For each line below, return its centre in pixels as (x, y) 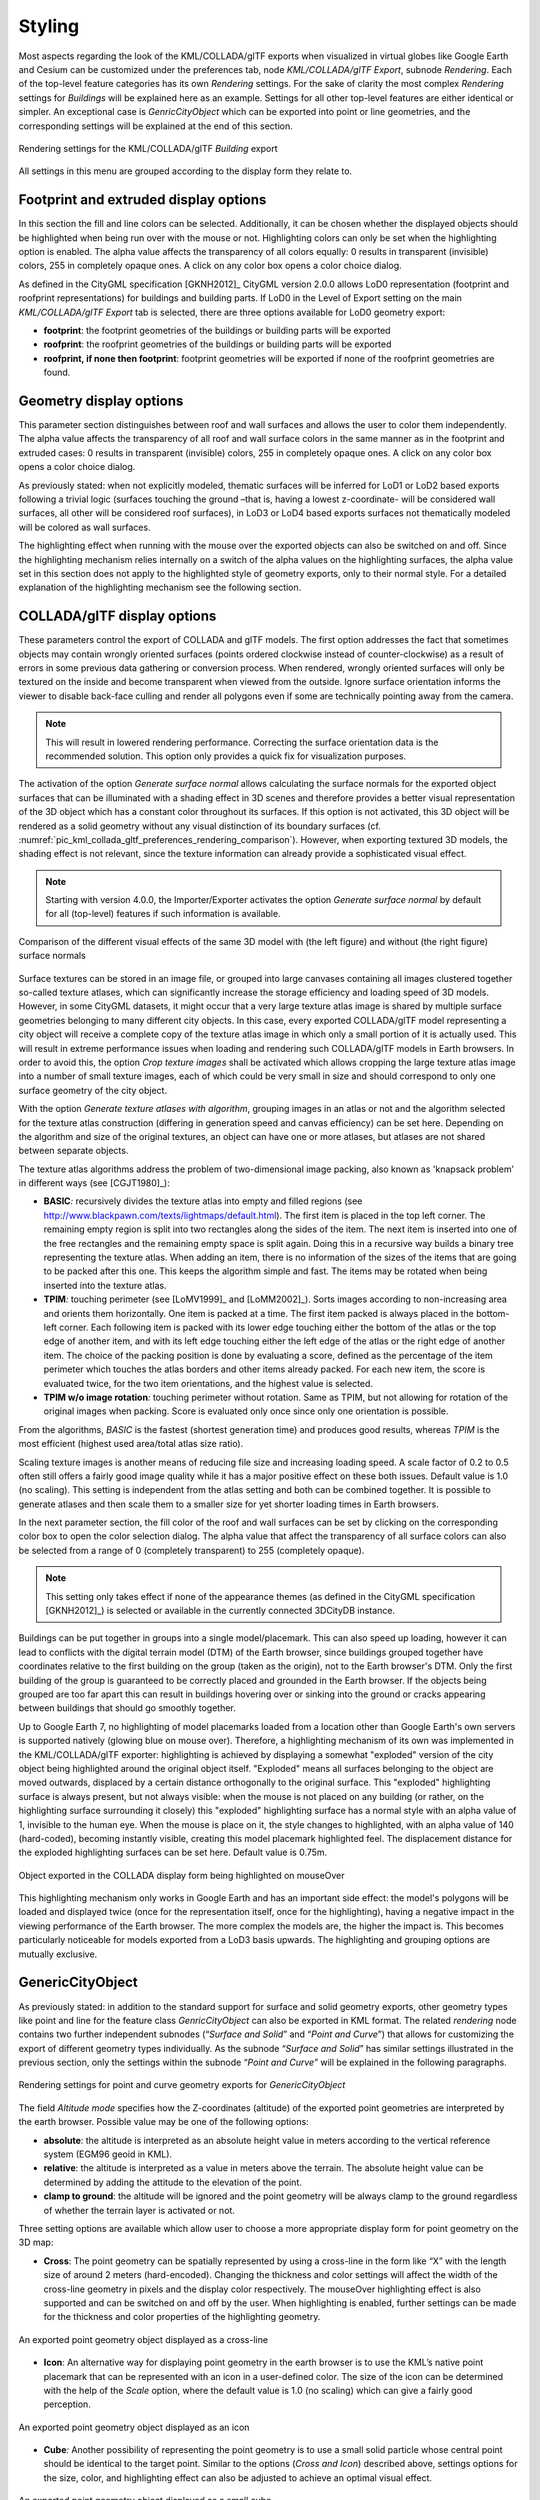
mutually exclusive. (58, 1954)
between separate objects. (73, 1151)
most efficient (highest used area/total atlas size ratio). (131, 1444)
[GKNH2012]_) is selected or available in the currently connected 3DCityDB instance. (220, 1611)
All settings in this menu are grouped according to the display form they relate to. (185, 171)
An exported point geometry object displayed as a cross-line (143, 2339)
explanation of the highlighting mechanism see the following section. (160, 587)
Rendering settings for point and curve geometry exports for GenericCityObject (182, 2085)
